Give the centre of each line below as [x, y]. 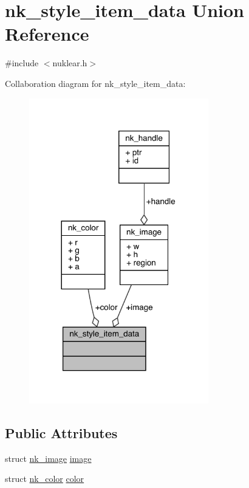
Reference [47, 34]
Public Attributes [61, 432]
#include [22, 63]
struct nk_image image [48, 458]
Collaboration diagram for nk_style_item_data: [95, 83]
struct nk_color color [45, 479]
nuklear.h [70, 63]
